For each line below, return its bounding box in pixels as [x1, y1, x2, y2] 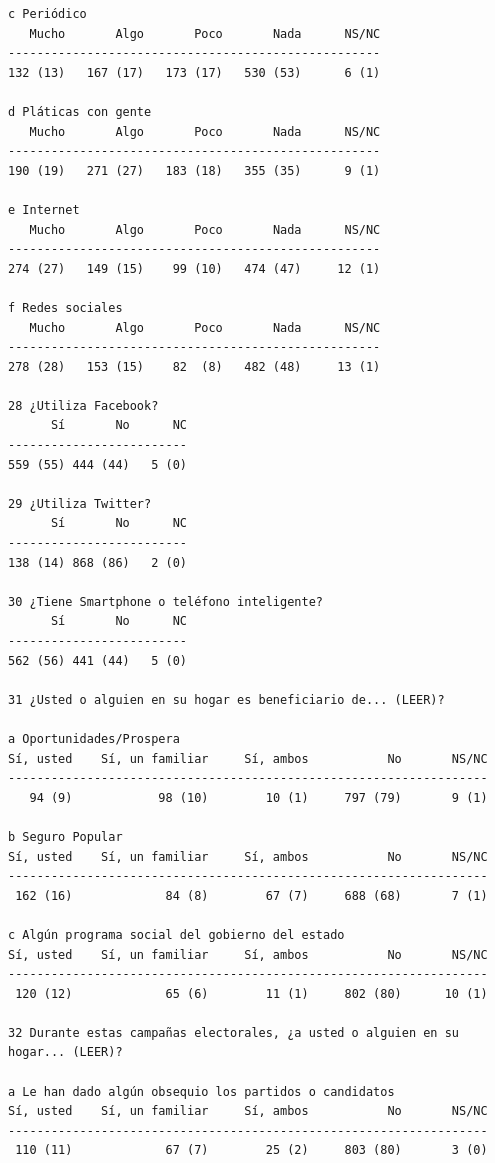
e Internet [8, 202, 80, 217]
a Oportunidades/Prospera [8, 731, 180, 746]
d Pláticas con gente [8, 104, 152, 119]
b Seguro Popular [8, 829, 123, 844]
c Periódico [8, 7, 87, 21]
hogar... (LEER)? [8, 1045, 123, 1060]
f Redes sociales [8, 300, 123, 315]
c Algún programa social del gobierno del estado [8, 927, 345, 942]
